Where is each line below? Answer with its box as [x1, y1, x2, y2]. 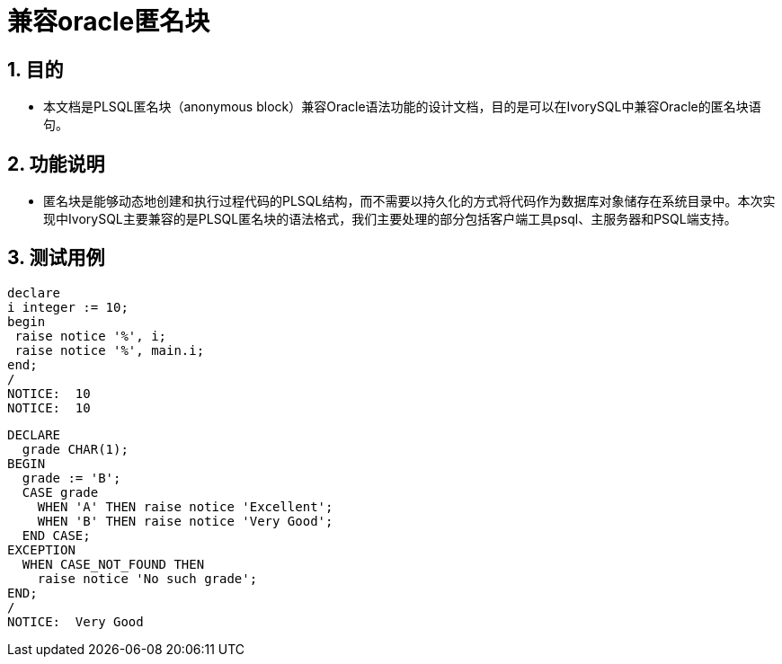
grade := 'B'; [22, 470, 121, 485]
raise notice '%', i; [14, 328, 167, 343]
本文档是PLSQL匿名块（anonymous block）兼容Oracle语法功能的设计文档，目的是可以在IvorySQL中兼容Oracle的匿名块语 [43, 99, 761, 115]
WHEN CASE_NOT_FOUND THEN [22, 556, 205, 571]
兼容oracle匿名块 [7, 6, 210, 37]
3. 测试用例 [7, 246, 105, 270]
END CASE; [22, 527, 91, 543]
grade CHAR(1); [22, 441, 129, 456]
